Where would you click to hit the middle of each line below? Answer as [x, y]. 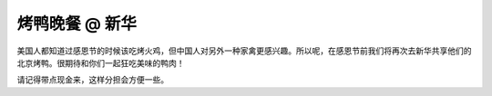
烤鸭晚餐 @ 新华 [77, 24]
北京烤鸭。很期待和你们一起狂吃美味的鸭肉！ [101, 62]
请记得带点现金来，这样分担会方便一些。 [92, 80]
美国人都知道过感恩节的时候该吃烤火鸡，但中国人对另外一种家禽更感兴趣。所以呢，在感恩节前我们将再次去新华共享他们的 [244, 51]
